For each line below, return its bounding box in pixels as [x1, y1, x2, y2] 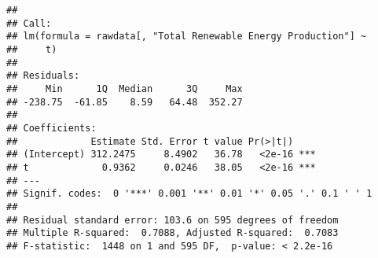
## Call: [6, 17, 52, 29]
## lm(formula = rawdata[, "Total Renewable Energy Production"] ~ [6, 31, 367, 42]
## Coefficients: [6, 122, 97, 134]
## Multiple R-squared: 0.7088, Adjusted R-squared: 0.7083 [6, 227, 339, 239]
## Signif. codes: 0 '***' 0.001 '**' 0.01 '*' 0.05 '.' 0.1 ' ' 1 [6, 188, 372, 200]
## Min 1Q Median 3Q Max [6, 83, 243, 94]
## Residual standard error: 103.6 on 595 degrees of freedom [6, 214, 339, 226]
